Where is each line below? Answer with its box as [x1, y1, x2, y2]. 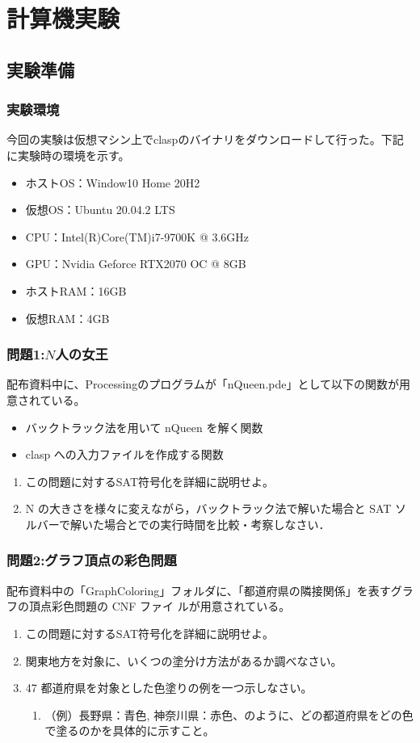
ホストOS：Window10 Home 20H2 [25, 174, 200, 191]
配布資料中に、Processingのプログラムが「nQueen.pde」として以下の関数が [6, 376, 400, 392]
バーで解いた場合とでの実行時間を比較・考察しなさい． [36, 515, 330, 532]
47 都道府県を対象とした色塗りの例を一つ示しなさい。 [25, 679, 313, 696]
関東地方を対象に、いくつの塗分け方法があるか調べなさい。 [25, 652, 342, 669]
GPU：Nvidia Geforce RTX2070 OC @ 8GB [25, 255, 246, 272]
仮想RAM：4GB [25, 309, 110, 326]
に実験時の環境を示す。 [6, 146, 130, 163]
